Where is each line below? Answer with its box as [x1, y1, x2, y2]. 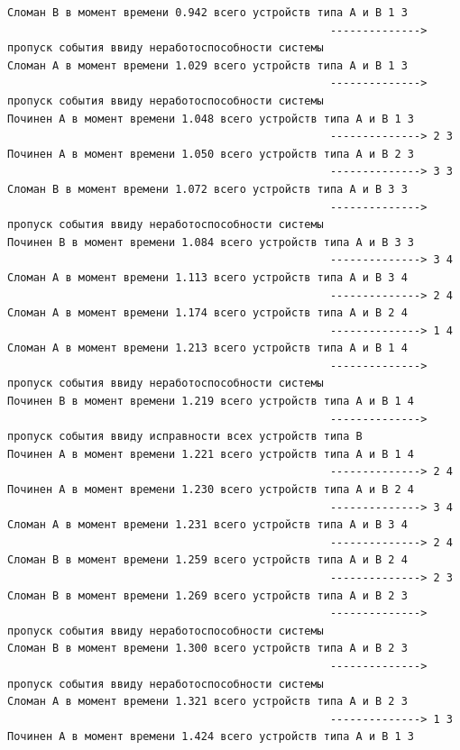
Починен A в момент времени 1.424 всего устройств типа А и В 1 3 [7, 730, 415, 744]
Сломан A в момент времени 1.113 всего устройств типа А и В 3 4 [7, 270, 408, 284]
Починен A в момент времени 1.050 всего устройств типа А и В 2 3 [7, 147, 415, 160]
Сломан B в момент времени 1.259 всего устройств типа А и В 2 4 [7, 553, 408, 567]
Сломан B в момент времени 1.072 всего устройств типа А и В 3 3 [7, 182, 408, 196]
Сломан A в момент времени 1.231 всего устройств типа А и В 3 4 [7, 518, 408, 532]
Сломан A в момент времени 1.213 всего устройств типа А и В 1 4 [7, 342, 408, 355]
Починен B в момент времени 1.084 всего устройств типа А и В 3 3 [7, 235, 415, 249]
